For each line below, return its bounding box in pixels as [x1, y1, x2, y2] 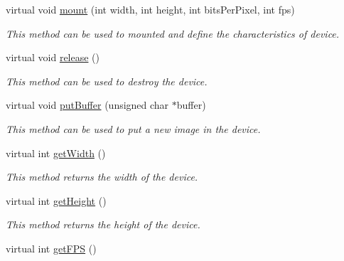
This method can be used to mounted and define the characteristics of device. [6, 26, 340, 41]
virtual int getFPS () [6, 240, 97, 255]
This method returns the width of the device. [6, 169, 198, 184]
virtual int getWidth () [6, 145, 106, 160]
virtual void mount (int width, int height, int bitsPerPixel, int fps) [6, 2, 295, 16]
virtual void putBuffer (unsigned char [6, 97, 169, 112]
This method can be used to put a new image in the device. [6, 121, 261, 136]
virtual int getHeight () [6, 193, 107, 208]
